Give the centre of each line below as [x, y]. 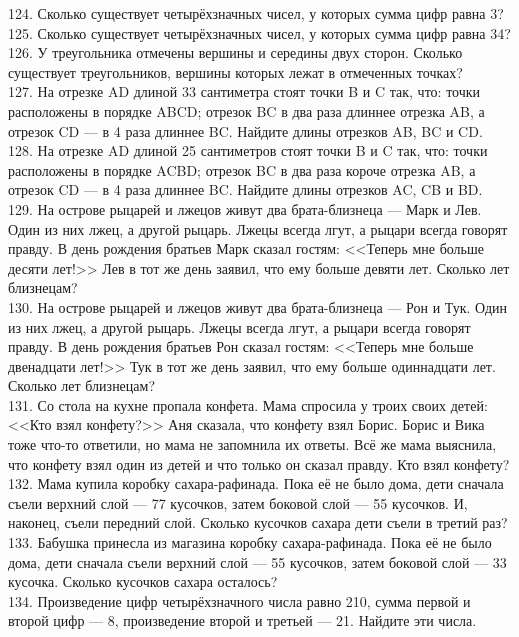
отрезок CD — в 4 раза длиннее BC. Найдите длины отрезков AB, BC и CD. [245, 130]
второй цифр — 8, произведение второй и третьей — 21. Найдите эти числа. [242, 620]
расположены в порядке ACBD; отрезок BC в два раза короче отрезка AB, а [242, 169]
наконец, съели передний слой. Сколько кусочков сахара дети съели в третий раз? [258, 522]
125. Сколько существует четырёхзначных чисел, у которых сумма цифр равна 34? [259, 32]
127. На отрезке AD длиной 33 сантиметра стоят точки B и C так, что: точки [244, 91]
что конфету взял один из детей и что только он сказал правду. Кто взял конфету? [259, 463]
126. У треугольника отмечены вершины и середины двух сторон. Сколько [235, 52]
